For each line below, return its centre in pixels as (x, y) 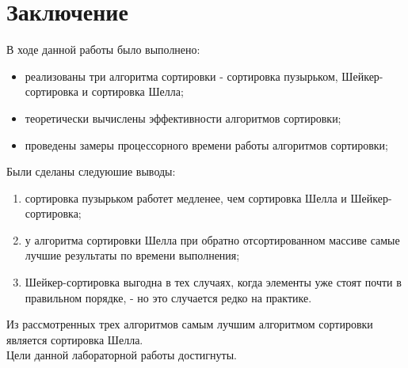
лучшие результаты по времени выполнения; (132, 255)
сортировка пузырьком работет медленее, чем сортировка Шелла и (186, 197)
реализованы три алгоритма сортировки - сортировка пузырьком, (181, 76)
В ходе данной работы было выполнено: (103, 49)
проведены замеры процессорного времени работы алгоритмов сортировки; (206, 144)
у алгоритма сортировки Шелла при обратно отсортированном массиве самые (212, 239)
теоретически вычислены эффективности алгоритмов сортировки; (183, 118)
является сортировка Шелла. (75, 339)
